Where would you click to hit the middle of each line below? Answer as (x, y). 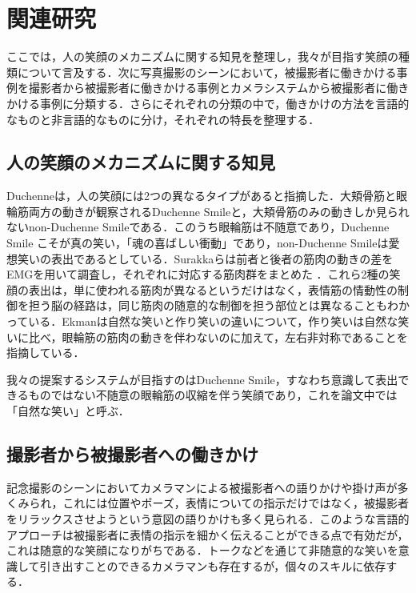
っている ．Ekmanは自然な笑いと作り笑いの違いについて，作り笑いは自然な (202, 321)
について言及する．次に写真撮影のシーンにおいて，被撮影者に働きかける (207, 72)
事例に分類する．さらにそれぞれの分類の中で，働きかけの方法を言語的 (224, 103)
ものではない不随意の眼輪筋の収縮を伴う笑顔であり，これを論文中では (213, 395)
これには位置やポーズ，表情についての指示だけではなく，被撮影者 (236, 503)
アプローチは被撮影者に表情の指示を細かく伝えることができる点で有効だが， (208, 534)
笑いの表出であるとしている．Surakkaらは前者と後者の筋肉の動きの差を (205, 258)
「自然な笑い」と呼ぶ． (68, 411)
